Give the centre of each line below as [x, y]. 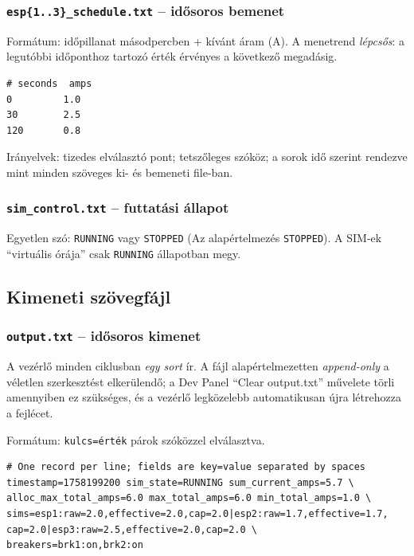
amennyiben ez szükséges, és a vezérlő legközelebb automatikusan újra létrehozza [204, 397]
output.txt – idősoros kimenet [104, 336]
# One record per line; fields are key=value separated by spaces [186, 467]
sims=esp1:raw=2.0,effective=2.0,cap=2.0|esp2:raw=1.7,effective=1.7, [197, 514]
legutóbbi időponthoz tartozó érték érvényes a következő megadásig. [172, 56]
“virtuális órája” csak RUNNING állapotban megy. [124, 253]
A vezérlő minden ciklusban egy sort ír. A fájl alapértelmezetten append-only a [198, 366]
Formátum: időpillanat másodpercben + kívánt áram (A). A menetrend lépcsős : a [206, 40]
